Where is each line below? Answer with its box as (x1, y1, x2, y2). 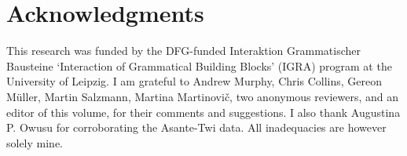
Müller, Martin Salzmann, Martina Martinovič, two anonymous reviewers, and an (6, 88, 398, 104)
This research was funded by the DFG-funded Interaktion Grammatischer (6, 42, 361, 59)
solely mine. (6, 134, 64, 151)
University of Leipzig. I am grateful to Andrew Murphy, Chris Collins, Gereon (6, 73, 382, 89)
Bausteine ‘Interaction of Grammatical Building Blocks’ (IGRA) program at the (6, 57, 392, 74)
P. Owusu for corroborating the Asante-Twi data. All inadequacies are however (6, 119, 387, 136)
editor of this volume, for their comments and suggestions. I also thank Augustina (6, 103, 401, 120)
